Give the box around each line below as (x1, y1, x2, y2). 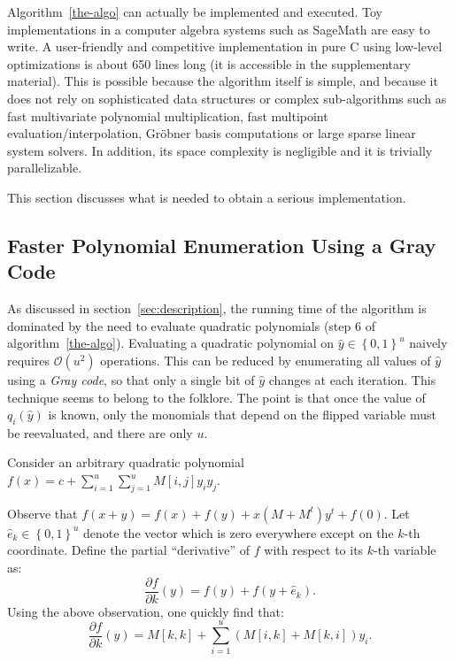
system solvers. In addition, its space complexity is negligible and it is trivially (7, 141, 433, 159)
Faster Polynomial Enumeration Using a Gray (7, 231, 436, 258)
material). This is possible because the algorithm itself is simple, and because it (7, 72, 438, 90)
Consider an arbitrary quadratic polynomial (7, 453, 244, 472)
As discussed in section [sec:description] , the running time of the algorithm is (7, 299, 427, 318)
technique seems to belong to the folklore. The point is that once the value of (7, 388, 426, 406)
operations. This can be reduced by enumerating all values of (100, 350, 431, 369)
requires (7, 350, 50, 369)
